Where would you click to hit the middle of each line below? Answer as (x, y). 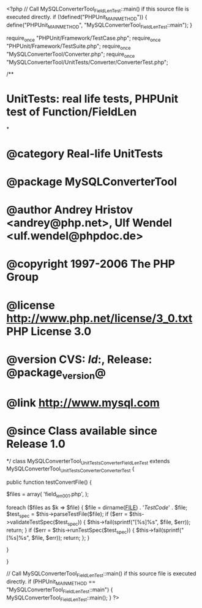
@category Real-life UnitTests (85, 154)
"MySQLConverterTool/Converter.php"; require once (71, 55)
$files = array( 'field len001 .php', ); (48, 495)
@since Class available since (82, 431)
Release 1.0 (36, 444)
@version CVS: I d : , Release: (79, 359)
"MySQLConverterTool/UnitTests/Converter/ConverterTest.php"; (87, 62)
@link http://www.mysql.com (83, 403)
